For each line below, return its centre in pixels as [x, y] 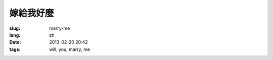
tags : [15, 49]
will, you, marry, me [70, 49]
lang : [15, 35]
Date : [15, 42]
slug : [15, 28]
